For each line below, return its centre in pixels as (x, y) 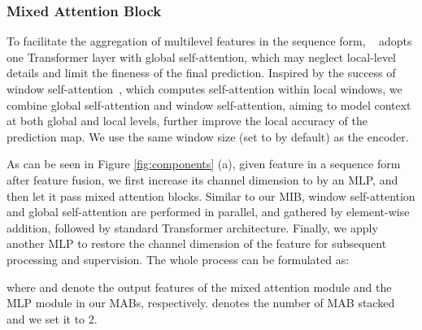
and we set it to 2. (52, 318)
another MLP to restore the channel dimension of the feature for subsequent (197, 243)
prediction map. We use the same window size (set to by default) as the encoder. (208, 136)
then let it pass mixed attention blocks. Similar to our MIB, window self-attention (211, 195)
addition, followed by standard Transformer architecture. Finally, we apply (192, 227)
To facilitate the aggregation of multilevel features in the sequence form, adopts (209, 41)
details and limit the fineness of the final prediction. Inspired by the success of (201, 73)
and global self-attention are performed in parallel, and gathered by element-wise (208, 212)
